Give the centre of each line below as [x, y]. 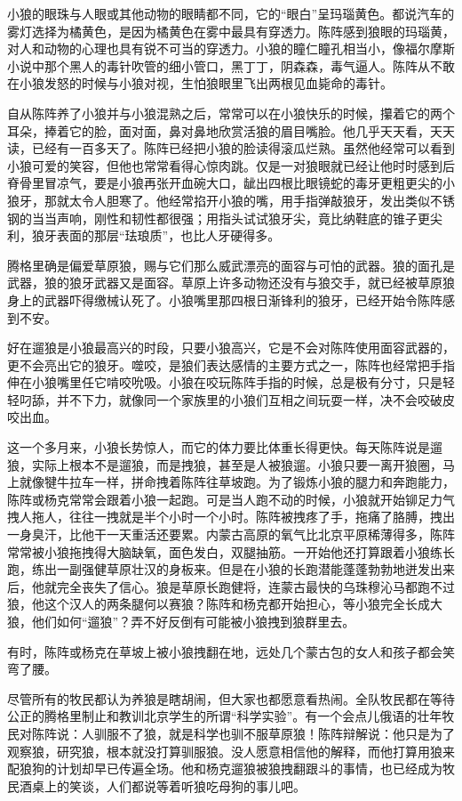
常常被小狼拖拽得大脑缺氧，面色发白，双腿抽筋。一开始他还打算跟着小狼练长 [231, 551]
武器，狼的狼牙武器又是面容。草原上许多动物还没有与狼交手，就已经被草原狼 [231, 283]
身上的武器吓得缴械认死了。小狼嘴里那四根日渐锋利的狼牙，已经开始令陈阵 [225, 299]
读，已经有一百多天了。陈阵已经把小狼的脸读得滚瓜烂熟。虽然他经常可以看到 [231, 148]
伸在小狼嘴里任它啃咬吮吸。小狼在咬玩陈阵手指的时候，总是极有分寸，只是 [225, 382]
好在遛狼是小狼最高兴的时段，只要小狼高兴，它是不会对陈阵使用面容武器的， [231, 348]
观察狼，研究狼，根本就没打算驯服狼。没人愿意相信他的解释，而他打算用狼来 [231, 751]
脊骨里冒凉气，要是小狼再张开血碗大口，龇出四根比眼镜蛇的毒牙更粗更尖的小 [231, 183]
